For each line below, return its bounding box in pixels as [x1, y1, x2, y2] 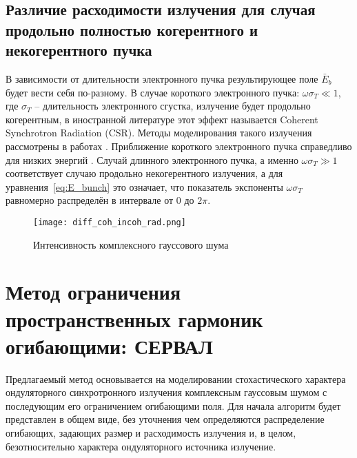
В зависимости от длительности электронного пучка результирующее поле [6, 71, 318, 85]
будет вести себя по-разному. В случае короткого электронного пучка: [6, 85, 300, 99]
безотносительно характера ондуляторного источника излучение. [6, 439, 276, 453]
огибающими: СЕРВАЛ [6, 331, 213, 360]
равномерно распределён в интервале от [6, 193, 174, 207]
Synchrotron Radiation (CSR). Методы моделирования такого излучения [6, 125, 312, 140]
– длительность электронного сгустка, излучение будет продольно [34, 98, 311, 113]
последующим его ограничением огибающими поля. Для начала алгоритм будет [6, 398, 341, 413]
